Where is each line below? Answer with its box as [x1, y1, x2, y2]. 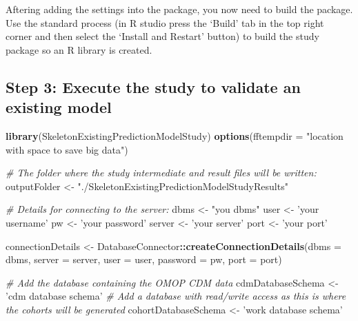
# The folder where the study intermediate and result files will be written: [6, 165, 317, 180]
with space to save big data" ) [6, 142, 128, 156]
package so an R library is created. [6, 42, 152, 56]
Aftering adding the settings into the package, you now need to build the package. [6, 2, 353, 16]
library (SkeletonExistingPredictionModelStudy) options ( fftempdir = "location [6, 128, 344, 143]
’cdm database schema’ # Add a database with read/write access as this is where [6, 289, 346, 303]
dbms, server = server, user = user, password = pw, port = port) [6, 252, 282, 267]
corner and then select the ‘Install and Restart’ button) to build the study [6, 29, 319, 43]
